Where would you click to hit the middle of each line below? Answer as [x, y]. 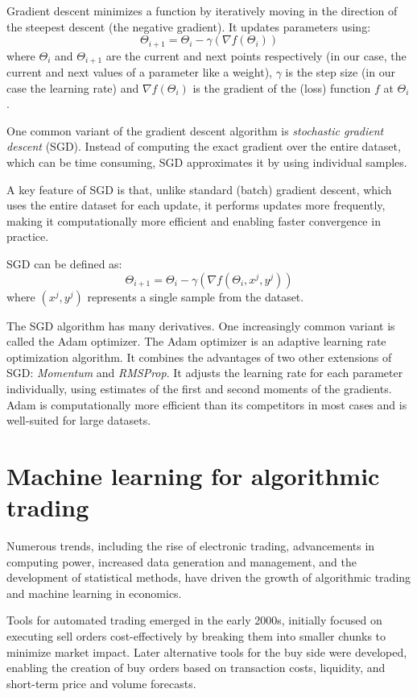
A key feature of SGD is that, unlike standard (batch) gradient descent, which [199, 189]
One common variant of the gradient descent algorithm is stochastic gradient [195, 130]
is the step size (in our [340, 72]
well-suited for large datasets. [79, 420]
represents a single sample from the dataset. [196, 296]
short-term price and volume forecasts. [101, 683]
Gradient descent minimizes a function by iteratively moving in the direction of [202, 10]
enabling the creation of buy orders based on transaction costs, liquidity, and [196, 668]
